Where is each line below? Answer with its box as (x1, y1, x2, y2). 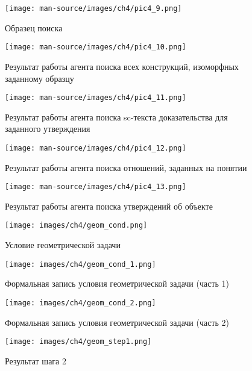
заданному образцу (5, 72, 74, 84)
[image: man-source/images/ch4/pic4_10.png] (5, 43, 186, 52)
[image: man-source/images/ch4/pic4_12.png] (5, 143, 186, 152)
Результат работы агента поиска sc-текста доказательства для (5, 110, 228, 123)
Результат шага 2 (5, 354, 66, 367)
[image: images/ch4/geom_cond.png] (5, 221, 148, 230)
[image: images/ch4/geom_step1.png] (5, 337, 152, 346)
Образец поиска (5, 21, 63, 34)
